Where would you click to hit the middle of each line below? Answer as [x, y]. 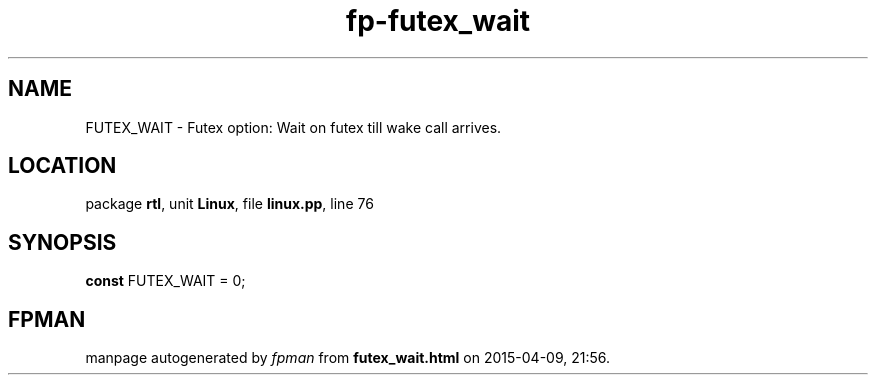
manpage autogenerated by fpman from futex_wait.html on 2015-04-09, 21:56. [348, 358]
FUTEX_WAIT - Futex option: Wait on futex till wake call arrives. [293, 127]
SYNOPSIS [62, 242]
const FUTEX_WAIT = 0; [165, 281]
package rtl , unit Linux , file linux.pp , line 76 [229, 204]
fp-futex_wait [438, 21]
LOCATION [62, 166]
